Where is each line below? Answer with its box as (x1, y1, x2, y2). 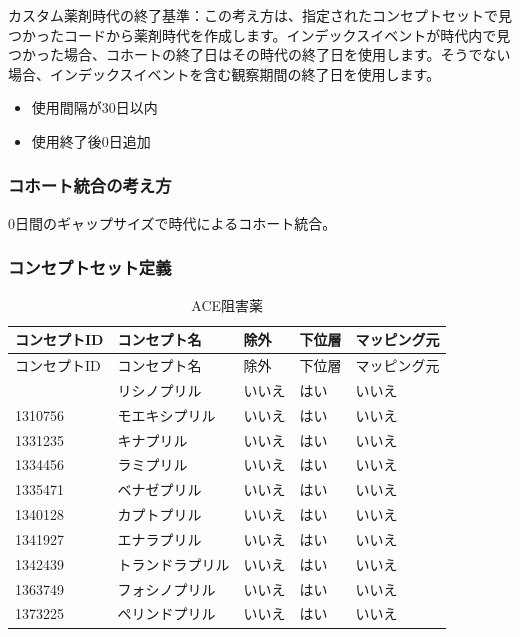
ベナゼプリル (117, 479, 202, 500)
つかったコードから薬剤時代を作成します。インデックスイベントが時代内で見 (8, 24, 511, 45)
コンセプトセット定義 (8, 255, 172, 280)
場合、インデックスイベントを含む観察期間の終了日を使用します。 (8, 63, 441, 84)
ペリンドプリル (117, 603, 216, 624)
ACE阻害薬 (191, 294, 264, 315)
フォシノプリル (117, 578, 216, 599)
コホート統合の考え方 (8, 173, 172, 198)
